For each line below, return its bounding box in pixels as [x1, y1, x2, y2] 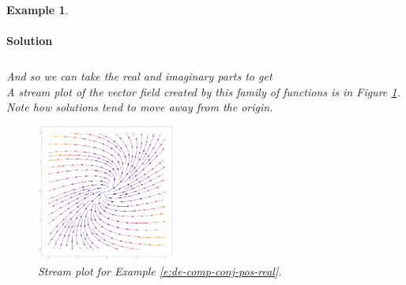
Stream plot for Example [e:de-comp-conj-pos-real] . [38, 262, 282, 279]
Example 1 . [6, 2, 69, 17]
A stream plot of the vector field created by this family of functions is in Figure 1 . [6, 83, 400, 99]
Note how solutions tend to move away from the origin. [6, 99, 273, 115]
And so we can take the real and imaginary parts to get [6, 67, 273, 84]
